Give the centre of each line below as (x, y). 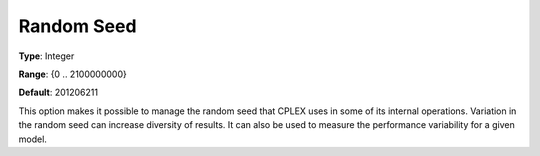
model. (32, 139)
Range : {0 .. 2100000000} (72, 74)
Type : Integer (46, 56)
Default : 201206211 (58, 92)
